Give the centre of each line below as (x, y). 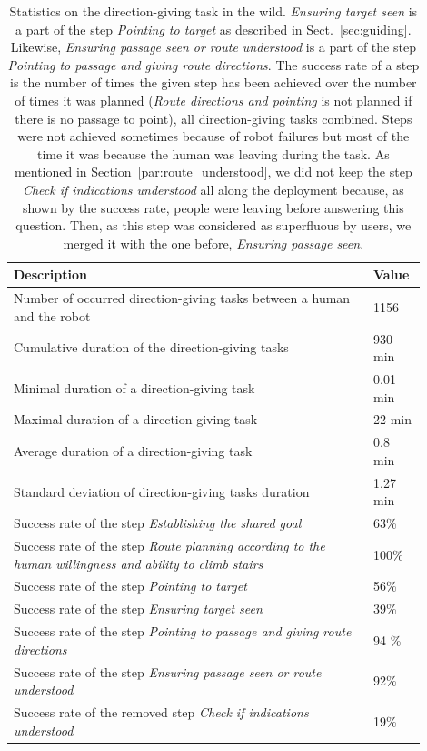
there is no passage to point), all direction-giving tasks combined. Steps (213, 118)
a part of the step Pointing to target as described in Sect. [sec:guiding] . (213, 29)
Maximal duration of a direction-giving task (136, 419)
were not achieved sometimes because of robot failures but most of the (213, 136)
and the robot (52, 315)
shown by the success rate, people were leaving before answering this (213, 207)
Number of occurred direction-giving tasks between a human (182, 298)
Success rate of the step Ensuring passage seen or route (168, 671)
